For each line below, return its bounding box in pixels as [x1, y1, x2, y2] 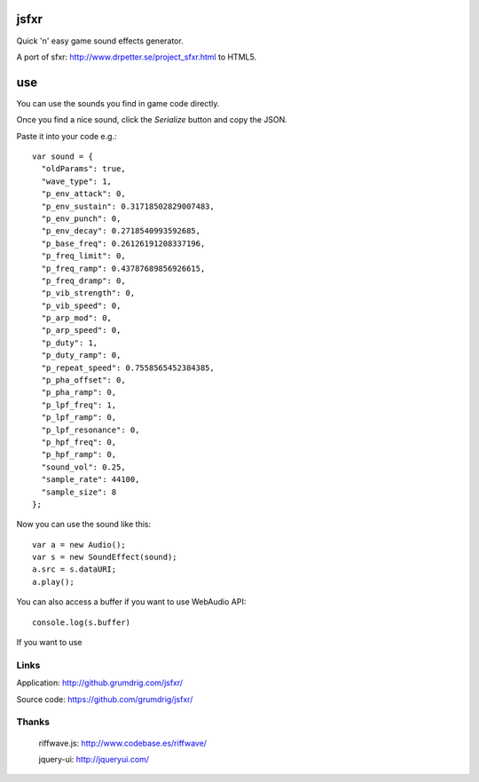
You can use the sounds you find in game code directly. [16, 98, 220, 108]
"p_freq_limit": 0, [41, 251, 126, 261]
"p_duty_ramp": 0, [41, 351, 122, 360]
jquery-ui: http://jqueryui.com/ [38, 754, 150, 764]
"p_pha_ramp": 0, [41, 387, 117, 398]
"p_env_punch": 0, [41, 213, 122, 224]
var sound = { [32, 151, 93, 162]
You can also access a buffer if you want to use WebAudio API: [16, 596, 247, 607]
